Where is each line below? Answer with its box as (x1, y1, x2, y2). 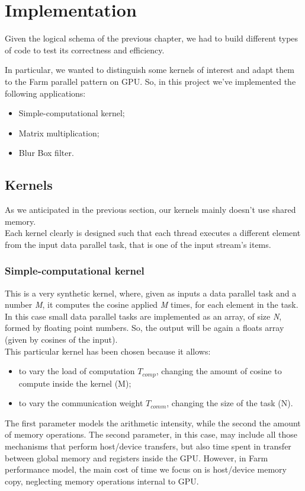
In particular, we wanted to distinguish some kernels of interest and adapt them (5, 63, 294, 76)
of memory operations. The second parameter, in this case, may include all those (5, 428, 298, 441)
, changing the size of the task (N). (166, 397, 293, 409)
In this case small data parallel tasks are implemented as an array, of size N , (5, 310, 282, 322)
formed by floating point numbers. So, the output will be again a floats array (5, 321, 284, 334)
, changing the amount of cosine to (156, 365, 282, 377)
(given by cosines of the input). (5, 333, 118, 346)
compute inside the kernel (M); (18, 377, 131, 389)
